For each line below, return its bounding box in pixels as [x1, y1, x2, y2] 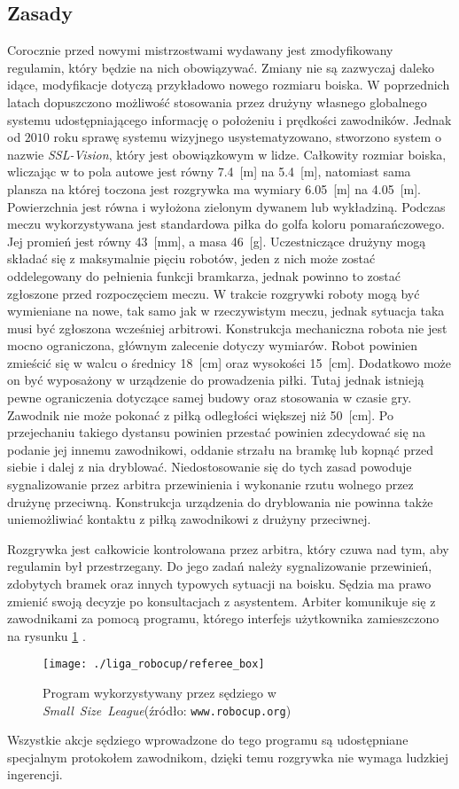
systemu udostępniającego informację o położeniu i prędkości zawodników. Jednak [7, 110, 452, 129]
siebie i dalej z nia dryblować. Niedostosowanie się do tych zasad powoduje [7, 457, 412, 476]
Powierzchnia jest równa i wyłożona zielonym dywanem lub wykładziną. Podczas [7, 197, 446, 215]
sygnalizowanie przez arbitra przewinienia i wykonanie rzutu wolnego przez [7, 475, 414, 494]
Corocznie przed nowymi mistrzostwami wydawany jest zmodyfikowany [7, 41, 393, 59]
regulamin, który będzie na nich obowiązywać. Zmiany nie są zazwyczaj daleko [7, 58, 434, 76]
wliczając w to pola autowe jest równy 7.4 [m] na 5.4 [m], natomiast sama [7, 162, 411, 181]
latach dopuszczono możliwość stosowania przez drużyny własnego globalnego [7, 92, 427, 111]
